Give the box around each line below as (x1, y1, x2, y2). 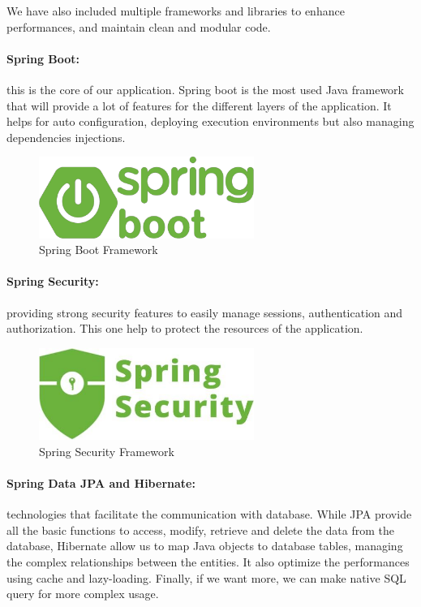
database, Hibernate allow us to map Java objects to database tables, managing (6, 537, 403, 554)
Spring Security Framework (39, 442, 174, 459)
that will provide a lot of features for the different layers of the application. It (6, 97, 392, 114)
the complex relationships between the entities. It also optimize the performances (6, 553, 410, 570)
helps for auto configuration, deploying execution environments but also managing (6, 113, 415, 130)
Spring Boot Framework (39, 241, 158, 258)
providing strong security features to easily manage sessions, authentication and (6, 303, 403, 321)
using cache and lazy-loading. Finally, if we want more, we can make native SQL (6, 569, 406, 586)
